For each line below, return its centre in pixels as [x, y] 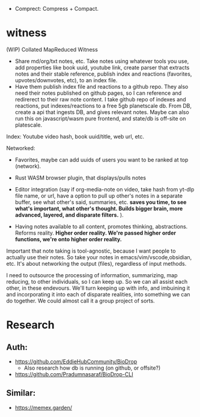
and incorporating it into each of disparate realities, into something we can [98, 294]
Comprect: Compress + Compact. [57, 9]
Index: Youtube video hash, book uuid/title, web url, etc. [75, 136]
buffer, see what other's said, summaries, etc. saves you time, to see [101, 202]
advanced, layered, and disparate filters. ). [69, 215]
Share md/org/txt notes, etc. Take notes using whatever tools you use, [102, 61]
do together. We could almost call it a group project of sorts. [80, 301]
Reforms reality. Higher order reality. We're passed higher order [95, 233]
